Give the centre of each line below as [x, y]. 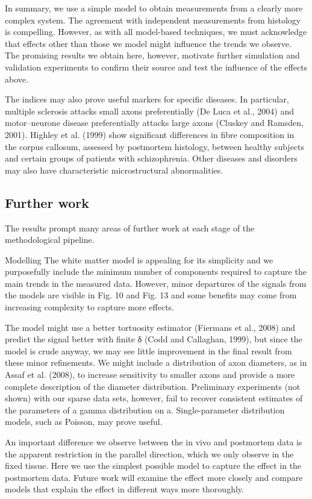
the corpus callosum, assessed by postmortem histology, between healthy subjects [155, 146]
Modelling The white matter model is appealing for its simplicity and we [139, 259]
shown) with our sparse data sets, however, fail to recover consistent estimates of [154, 398]
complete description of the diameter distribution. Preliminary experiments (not [153, 386]
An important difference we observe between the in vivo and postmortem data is [154, 442]
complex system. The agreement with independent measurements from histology [153, 20]
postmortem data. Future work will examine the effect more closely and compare [154, 477]
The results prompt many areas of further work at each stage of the [130, 228]
